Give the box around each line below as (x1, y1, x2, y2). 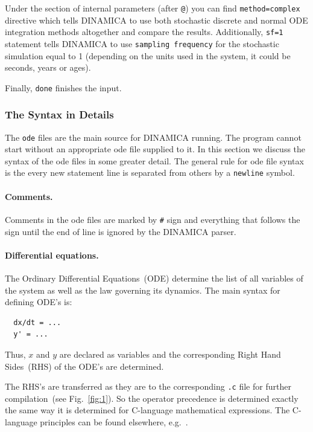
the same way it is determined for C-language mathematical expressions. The (5, 404, 290, 416)
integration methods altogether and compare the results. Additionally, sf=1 (5, 25, 283, 38)
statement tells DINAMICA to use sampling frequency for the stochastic (5, 37, 279, 50)
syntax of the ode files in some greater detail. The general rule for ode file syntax (5, 154, 304, 167)
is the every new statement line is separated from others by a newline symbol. (5, 166, 295, 179)
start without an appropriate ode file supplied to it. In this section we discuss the (5, 143, 306, 155)
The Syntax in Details (5, 107, 114, 122)
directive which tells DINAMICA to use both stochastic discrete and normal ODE (5, 13, 308, 26)
